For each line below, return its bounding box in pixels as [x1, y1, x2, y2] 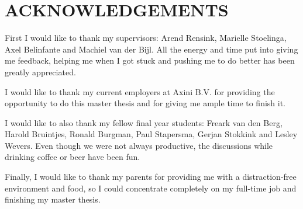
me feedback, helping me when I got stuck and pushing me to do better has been [5, 54, 295, 67]
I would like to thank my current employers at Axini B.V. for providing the [5, 85, 275, 97]
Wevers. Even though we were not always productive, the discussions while [5, 139, 273, 151]
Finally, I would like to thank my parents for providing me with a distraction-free [5, 170, 297, 183]
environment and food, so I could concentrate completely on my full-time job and [5, 182, 297, 194]
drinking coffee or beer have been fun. [5, 151, 140, 163]
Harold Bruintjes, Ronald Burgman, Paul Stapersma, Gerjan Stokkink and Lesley [5, 128, 298, 140]
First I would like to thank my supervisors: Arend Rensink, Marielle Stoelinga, [5, 32, 287, 44]
